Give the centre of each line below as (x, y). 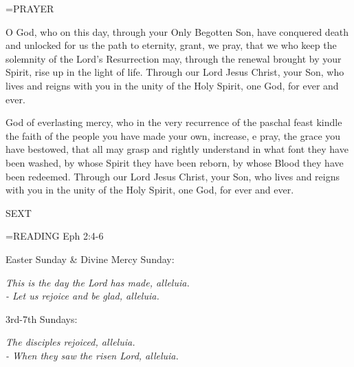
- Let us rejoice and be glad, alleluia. (82, 296)
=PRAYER (30, 8)
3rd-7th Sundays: (42, 318)
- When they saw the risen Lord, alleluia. (92, 355)
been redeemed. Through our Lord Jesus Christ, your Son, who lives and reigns (173, 176)
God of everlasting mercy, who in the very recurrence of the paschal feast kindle (174, 122)
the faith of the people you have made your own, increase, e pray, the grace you (173, 135)
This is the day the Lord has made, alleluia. (98, 282)
